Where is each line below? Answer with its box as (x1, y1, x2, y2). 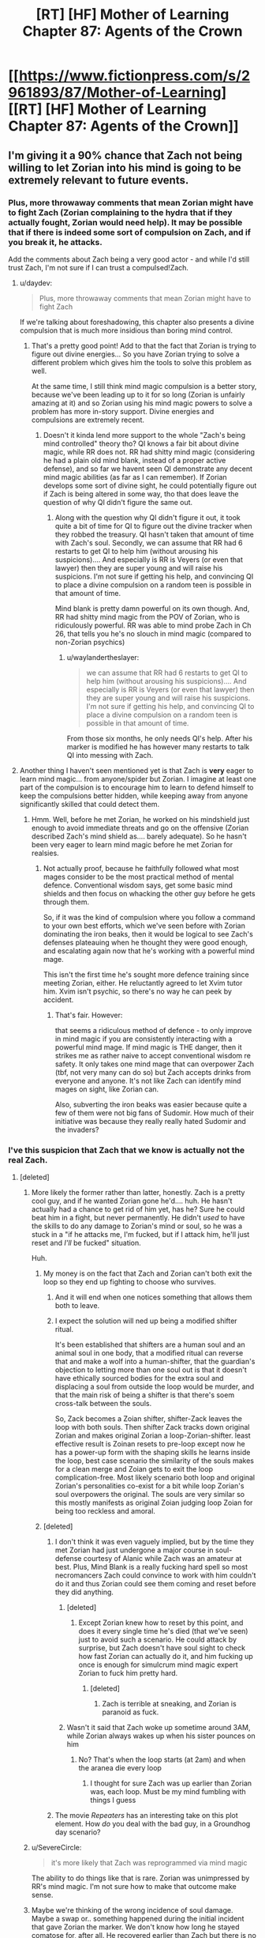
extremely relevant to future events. (8, 173, 189, 187)
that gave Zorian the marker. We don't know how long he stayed (31, 1922, 240, 1932)
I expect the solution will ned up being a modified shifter (54, 1316, 238, 1325)
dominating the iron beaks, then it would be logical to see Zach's (43, 929, 254, 938)
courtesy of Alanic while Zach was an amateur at (83, 1554, 242, 1563)
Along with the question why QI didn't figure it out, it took (54, 512, 241, 522)
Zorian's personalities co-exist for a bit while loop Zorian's (54, 1481, 244, 1491)
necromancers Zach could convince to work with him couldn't (54, 1570, 256, 1580)
